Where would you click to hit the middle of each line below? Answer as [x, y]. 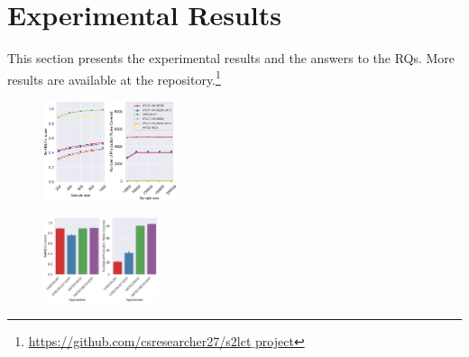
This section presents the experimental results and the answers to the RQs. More [231, 58]
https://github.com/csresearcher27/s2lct [140, 340]
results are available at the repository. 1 [114, 78]
